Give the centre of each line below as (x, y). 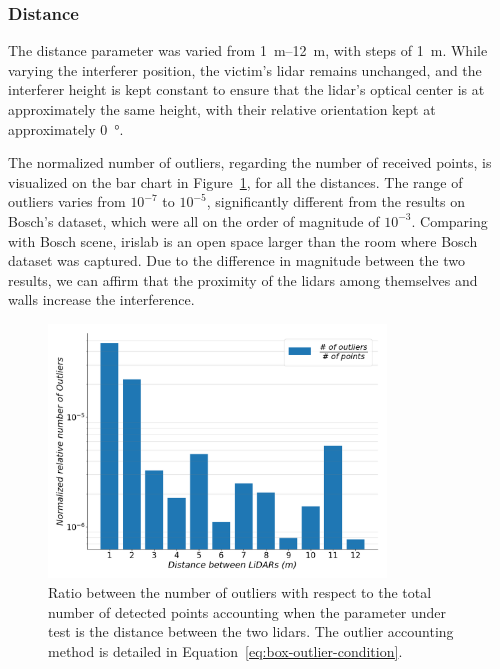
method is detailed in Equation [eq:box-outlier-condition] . (225, 650)
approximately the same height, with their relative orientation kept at (222, 109)
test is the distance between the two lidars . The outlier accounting (251, 631)
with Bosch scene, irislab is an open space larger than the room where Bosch (243, 240)
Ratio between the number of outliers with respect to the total (240, 591)
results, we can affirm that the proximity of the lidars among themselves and (243, 279)
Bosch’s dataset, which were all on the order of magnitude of (194, 220)
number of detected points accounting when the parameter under (247, 611)
